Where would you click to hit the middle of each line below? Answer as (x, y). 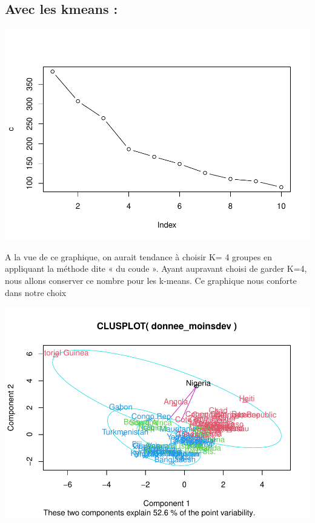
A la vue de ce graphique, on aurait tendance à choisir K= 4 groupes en (138, 256)
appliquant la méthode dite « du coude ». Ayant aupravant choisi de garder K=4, (156, 268)
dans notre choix (36, 292)
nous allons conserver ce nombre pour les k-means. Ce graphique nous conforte (151, 280)
